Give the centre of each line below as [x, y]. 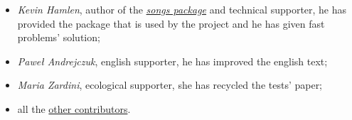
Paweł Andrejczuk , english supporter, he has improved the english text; [172, 61]
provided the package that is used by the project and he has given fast [171, 23]
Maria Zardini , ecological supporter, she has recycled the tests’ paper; [170, 85]
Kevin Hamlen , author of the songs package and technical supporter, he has [182, 9]
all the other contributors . [74, 108]
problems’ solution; [59, 37]
